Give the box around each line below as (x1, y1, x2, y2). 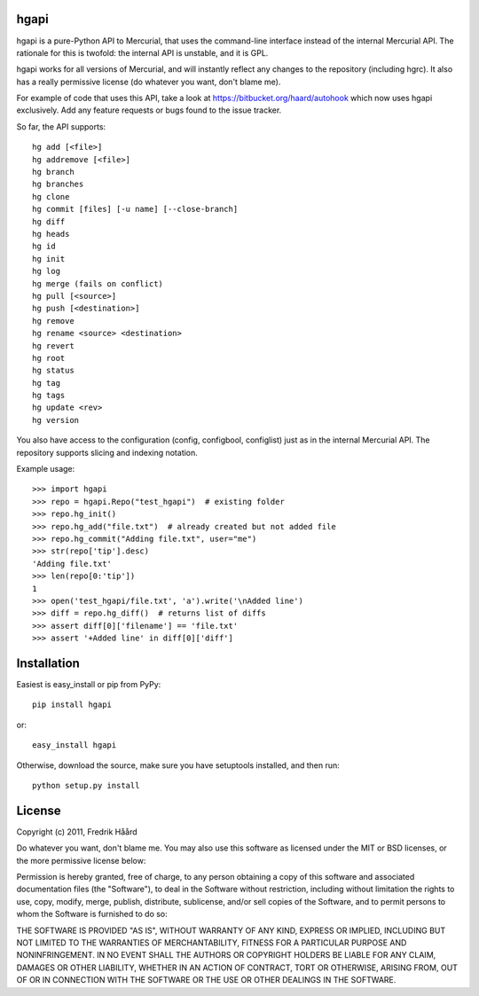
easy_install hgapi (32, 741, 117, 750)
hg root (32, 353, 66, 363)
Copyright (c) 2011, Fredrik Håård (16, 826, 137, 837)
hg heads (32, 229, 70, 239)
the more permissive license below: (16, 855, 146, 866)
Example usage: (16, 464, 75, 474)
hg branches (32, 179, 84, 190)
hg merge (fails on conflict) (32, 278, 164, 288)
